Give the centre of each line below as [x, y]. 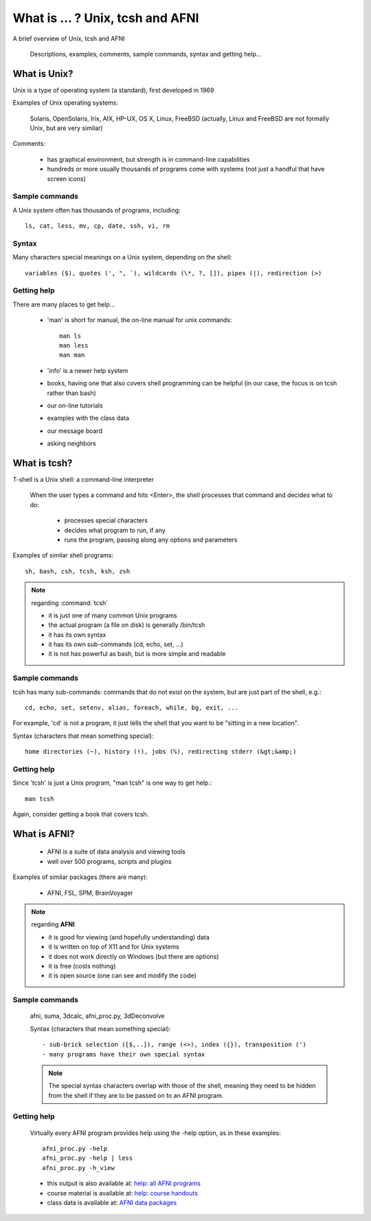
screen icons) [66, 178]
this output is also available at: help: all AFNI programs [124, 1183]
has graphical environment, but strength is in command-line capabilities [148, 159]
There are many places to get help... [64, 304]
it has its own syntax [77, 635]
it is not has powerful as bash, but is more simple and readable [137, 654]
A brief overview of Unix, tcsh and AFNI [69, 39]
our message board [75, 431]
